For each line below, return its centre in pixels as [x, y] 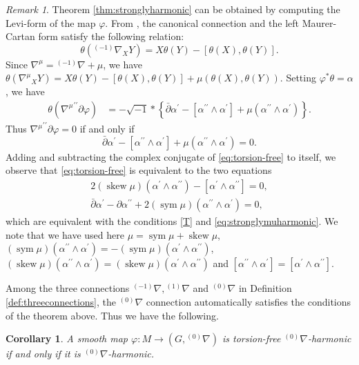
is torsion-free [251, 338]
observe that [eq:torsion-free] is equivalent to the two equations [139, 170]
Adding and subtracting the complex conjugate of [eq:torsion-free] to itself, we [171, 156]
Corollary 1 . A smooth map [67, 338]
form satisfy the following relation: [111, 36]
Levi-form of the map [51, 22]
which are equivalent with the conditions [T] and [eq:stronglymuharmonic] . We [172, 221]
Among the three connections [68, 288]
